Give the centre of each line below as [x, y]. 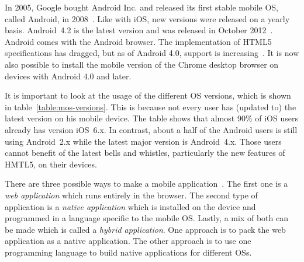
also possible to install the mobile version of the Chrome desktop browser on [142, 64]
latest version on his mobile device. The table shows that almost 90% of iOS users [151, 118]
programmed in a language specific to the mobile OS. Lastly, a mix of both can [146, 218]
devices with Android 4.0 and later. [68, 76]
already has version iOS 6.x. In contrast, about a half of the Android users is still [151, 129]
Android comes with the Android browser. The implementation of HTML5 [138, 41]
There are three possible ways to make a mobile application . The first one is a [146, 184]
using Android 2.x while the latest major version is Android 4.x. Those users [143, 141]
